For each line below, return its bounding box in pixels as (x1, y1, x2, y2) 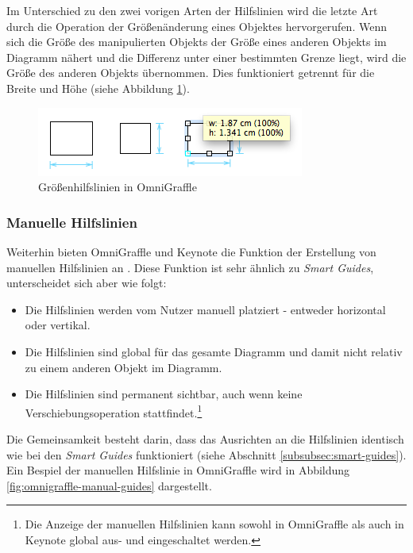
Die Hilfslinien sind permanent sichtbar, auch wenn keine (25, 386, 303, 402)
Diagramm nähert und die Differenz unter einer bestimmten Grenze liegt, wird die (6, 48, 407, 65)
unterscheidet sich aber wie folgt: (6, 275, 167, 291)
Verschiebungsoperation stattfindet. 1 (25, 401, 203, 421)
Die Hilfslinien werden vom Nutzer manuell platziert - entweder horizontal (25, 301, 386, 317)
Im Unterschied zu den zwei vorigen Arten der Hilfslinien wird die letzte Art (6, 2, 378, 18)
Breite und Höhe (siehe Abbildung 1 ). (6, 79, 190, 96)
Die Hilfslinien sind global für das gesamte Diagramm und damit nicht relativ (25, 343, 403, 359)
